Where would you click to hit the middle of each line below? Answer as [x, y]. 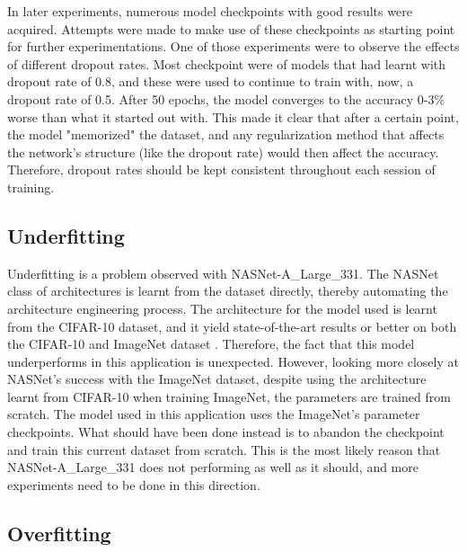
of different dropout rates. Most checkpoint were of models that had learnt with [227, 63]
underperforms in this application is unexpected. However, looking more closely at [233, 361]
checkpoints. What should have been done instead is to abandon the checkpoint [226, 432]
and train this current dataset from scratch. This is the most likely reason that [224, 449]
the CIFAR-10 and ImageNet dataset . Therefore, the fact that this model [211, 344]
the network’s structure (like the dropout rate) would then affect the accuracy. [223, 151]
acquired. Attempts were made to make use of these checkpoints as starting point [231, 28]
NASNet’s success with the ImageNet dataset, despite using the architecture [217, 379]
